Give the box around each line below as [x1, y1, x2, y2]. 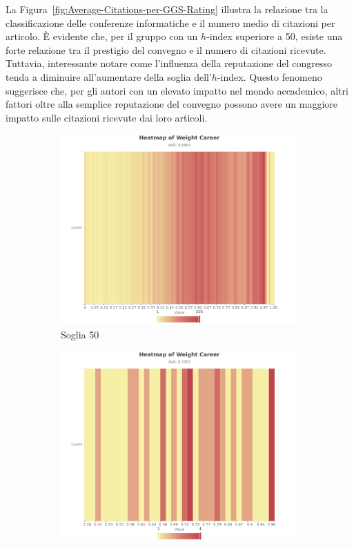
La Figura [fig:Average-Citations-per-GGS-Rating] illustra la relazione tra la [6, 2, 328, 16]
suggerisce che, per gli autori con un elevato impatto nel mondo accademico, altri [6, 83, 348, 97]
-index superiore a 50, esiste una [206, 29, 343, 44]
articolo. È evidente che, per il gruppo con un [6, 29, 198, 44]
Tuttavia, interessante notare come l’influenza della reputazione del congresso [6, 56, 332, 70]
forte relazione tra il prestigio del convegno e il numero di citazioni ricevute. [6, 42, 326, 57]
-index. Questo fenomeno [217, 69, 322, 84]
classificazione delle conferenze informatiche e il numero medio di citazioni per [6, 15, 335, 30]
